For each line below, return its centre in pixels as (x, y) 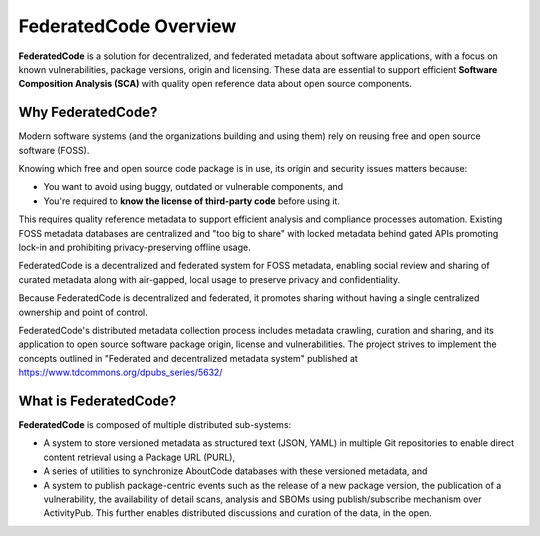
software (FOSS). (54, 150)
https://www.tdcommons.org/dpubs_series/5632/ (120, 372)
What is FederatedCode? (97, 400)
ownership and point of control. (83, 312)
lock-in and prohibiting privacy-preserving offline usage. (134, 247)
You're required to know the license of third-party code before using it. (191, 201)
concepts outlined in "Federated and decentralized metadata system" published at (188, 358)
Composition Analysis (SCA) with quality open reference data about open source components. (215, 84)
